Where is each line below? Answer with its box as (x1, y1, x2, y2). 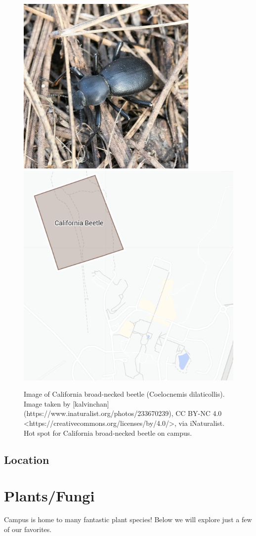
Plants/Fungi (4, 486, 95, 506)
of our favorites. (4, 524, 52, 534)
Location (4, 452, 49, 467)
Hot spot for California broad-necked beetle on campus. (24, 427, 192, 438)
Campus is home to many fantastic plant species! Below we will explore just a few (4, 514, 252, 525)
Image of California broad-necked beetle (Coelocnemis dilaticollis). (24, 389, 225, 399)
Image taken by (24, 398, 71, 409)
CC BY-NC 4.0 (175, 408, 222, 418)
